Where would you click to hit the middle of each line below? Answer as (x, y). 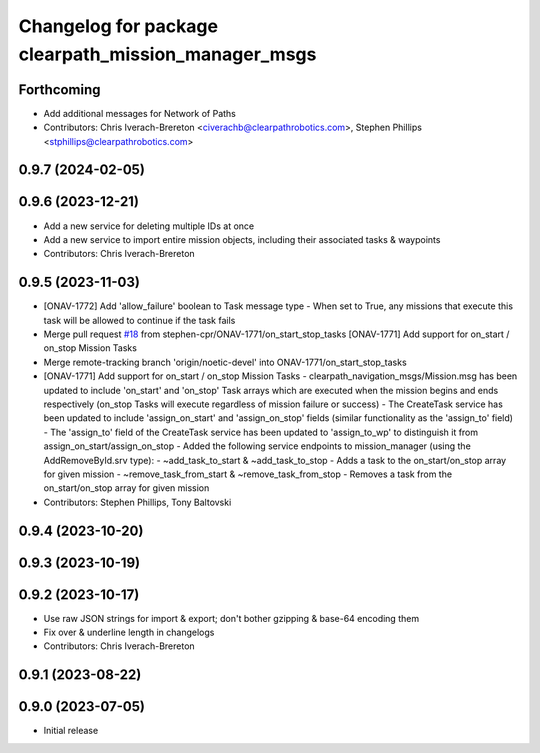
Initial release (71, 731)
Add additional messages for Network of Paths (140, 113)
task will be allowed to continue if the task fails (139, 320)
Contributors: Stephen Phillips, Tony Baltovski (137, 502)
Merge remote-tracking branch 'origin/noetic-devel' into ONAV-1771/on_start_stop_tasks (225, 362)
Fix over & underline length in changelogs (129, 632)
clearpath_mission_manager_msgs (167, 54)
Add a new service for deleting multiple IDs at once (149, 226)
